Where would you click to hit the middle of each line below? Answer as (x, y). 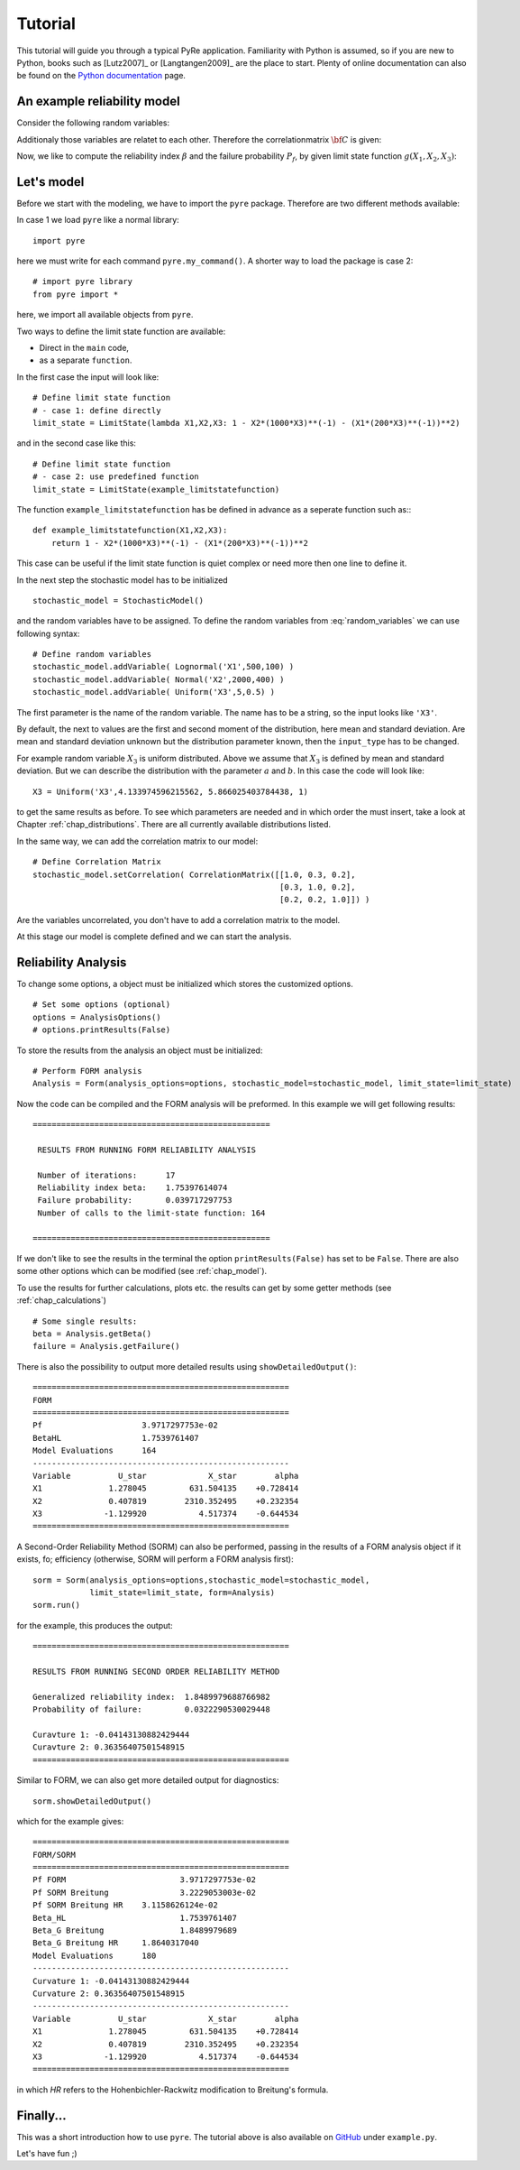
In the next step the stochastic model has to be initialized (123, 580)
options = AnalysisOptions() (97, 1017)
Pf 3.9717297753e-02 (125, 1425)
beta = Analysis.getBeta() (92, 1334)
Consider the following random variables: (93, 123)
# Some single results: (85, 1321)
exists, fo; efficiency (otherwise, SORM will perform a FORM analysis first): (155, 1559)
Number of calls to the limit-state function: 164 (151, 1213)
